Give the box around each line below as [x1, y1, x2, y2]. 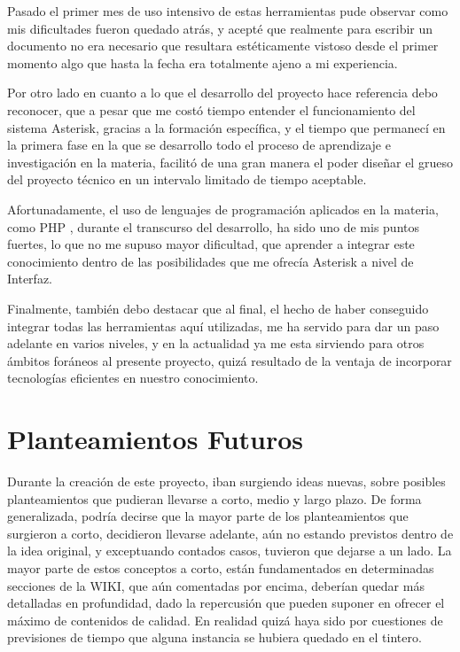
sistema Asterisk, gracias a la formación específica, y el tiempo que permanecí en [7, 118, 446, 136]
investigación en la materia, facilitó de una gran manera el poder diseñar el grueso [7, 152, 453, 171]
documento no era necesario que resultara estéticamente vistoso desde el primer [7, 36, 439, 55]
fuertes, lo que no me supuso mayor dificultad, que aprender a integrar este [7, 235, 415, 253]
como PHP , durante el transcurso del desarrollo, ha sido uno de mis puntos [7, 217, 420, 236]
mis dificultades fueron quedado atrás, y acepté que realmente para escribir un [7, 19, 433, 37]
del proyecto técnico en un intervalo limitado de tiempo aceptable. [7, 170, 367, 189]
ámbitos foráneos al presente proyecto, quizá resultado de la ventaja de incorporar [7, 351, 452, 369]
